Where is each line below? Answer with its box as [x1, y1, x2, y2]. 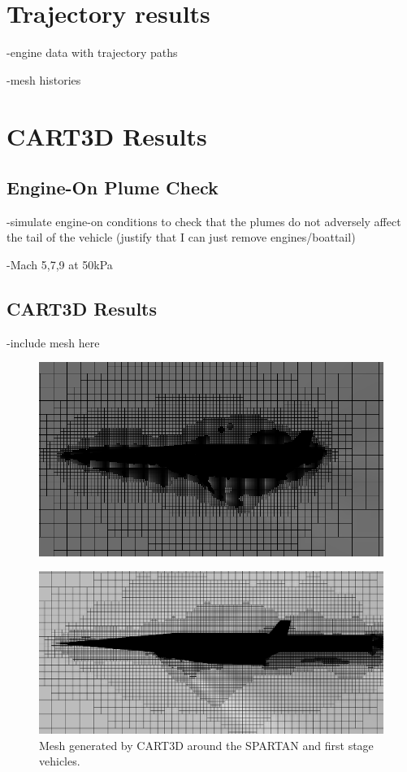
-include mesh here [6, 334, 100, 351]
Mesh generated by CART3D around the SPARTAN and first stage [39, 736, 374, 753]
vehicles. [39, 752, 80, 770]
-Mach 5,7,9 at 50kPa [6, 256, 113, 273]
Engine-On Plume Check [6, 175, 219, 200]
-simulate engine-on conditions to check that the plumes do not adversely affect [6, 212, 401, 229]
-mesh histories [6, 71, 81, 88]
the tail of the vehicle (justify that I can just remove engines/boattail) [6, 229, 356, 246]
